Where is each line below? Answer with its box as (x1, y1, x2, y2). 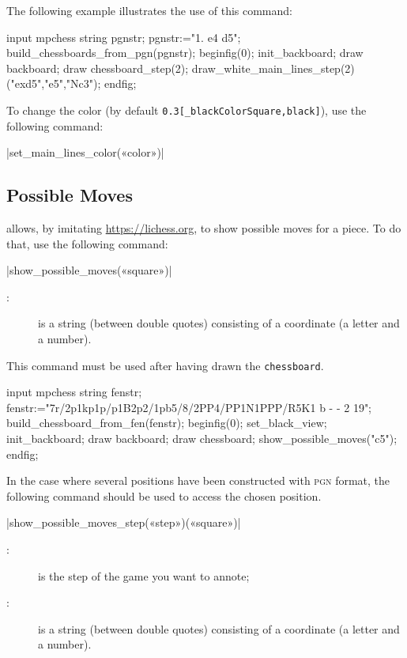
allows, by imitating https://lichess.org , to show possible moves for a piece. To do (6, 220, 401, 236)
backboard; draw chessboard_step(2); (6, 59, 189, 76)
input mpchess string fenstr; (6, 384, 142, 400)
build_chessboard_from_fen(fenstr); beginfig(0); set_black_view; (6, 414, 327, 431)
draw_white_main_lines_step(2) (191, 59, 355, 76)
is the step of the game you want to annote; (38, 567, 250, 584)
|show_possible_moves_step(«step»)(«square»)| (6, 514, 241, 531)
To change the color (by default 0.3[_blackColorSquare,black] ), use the (6, 101, 367, 118)
